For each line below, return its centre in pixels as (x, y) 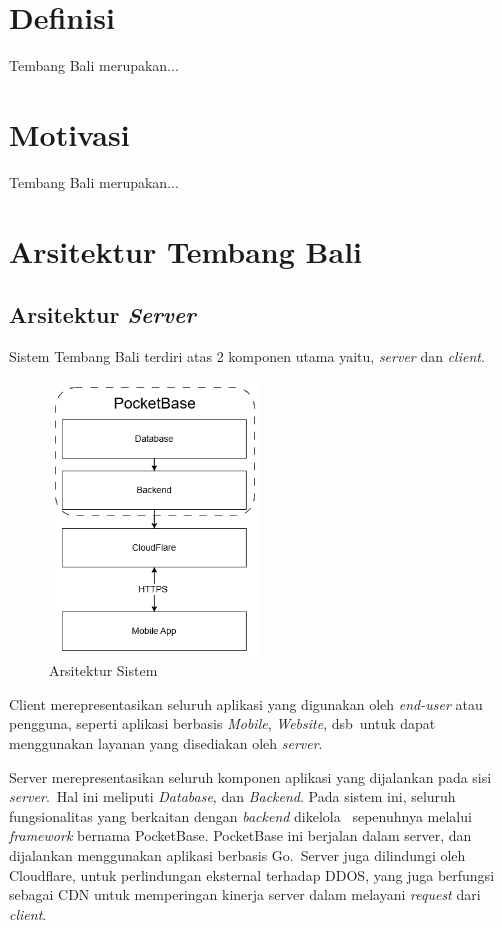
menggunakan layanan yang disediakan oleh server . (166, 743)
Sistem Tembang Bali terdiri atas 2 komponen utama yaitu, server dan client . (247, 356)
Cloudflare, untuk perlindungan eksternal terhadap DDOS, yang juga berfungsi (252, 874)
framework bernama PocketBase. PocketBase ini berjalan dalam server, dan (240, 835)
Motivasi (69, 133)
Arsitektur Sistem (103, 670)
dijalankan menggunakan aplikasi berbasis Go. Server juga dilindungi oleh (237, 855)
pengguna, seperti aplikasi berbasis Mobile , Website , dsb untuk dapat (222, 723)
